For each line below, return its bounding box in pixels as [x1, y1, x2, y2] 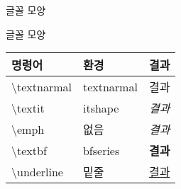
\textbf [11, 142, 47, 159]
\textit [11, 99, 45, 116]
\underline [11, 163, 63, 180]
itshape [82, 99, 119, 116]
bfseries [82, 142, 120, 159]
